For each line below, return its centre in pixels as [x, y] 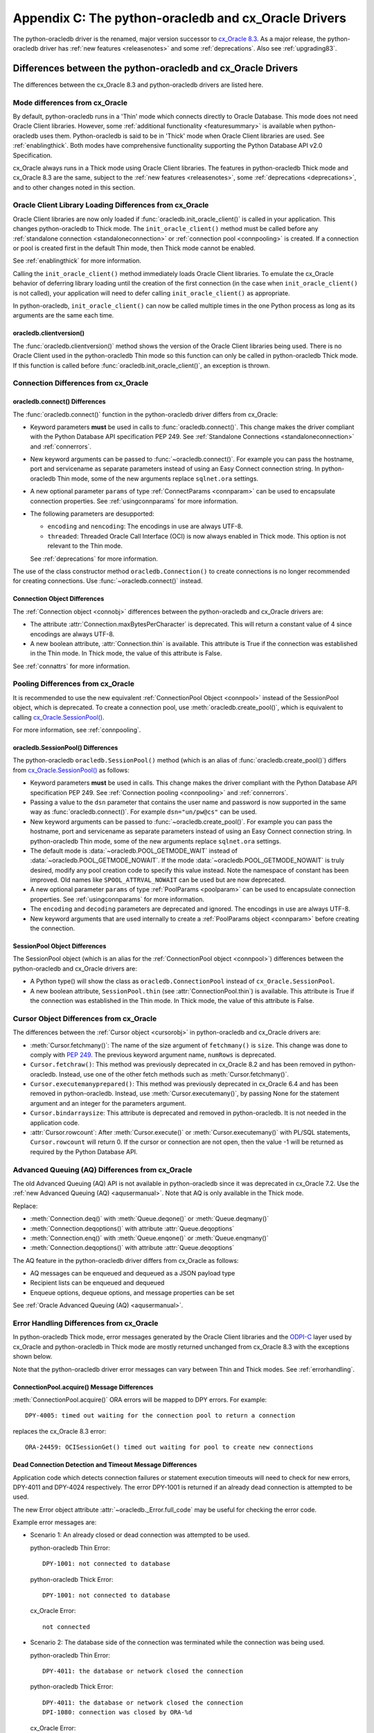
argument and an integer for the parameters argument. [108, 1103]
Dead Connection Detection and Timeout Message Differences [105, 1465]
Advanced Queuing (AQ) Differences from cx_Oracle [103, 1169]
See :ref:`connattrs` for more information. [72, 666]
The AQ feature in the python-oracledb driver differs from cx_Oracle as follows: [126, 1260]
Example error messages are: [55, 1522]
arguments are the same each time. [63, 315]
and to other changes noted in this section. [74, 187]
